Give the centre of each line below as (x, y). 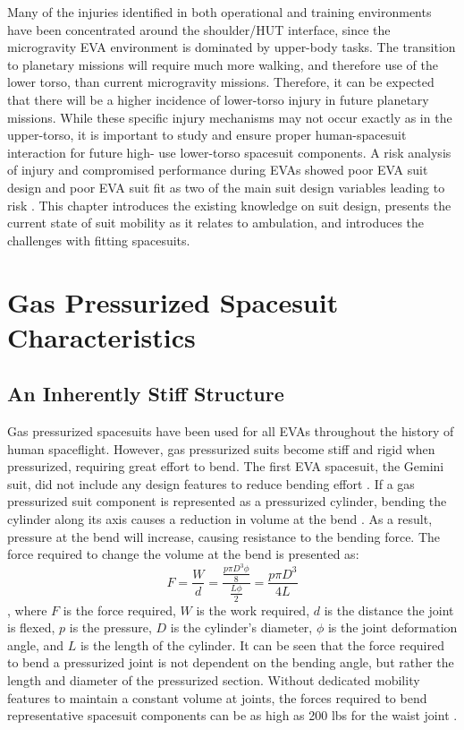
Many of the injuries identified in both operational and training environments (219, 12)
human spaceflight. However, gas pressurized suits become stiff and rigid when (221, 448)
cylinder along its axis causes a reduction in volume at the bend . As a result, (220, 519)
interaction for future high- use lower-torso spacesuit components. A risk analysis (229, 152)
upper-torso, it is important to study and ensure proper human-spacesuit (207, 135)
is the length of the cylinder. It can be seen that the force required (262, 644)
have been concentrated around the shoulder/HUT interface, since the (199, 29)
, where (27, 610)
